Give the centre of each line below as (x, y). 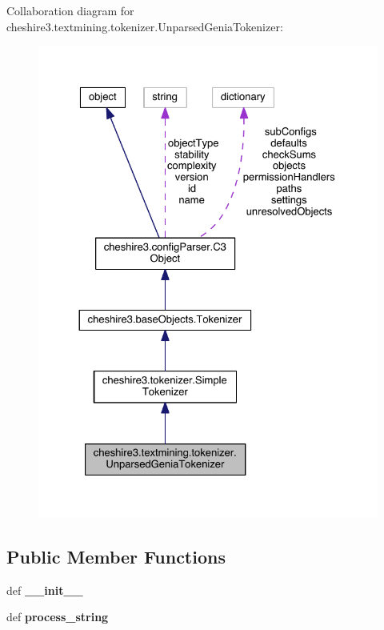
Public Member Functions (116, 557)
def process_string (58, 617)
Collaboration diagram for (70, 10)
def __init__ (45, 590)
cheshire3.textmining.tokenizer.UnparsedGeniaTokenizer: (145, 26)
